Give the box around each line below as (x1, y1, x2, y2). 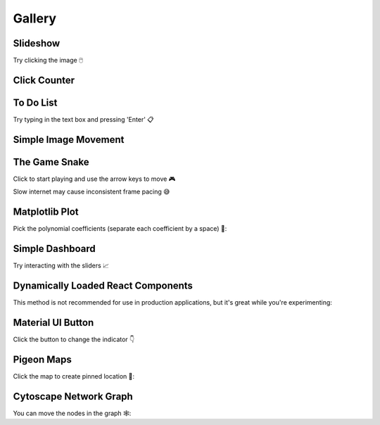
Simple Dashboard (13, 243, 96, 255)
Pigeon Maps (13, 353, 72, 365)
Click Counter (13, 74, 75, 86)
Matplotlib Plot (13, 206, 79, 218)
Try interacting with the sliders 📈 (13, 261, 109, 270)
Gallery (13, 11, 56, 26)
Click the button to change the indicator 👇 (13, 335, 135, 343)
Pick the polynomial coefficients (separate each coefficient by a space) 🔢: (13, 224, 227, 233)
